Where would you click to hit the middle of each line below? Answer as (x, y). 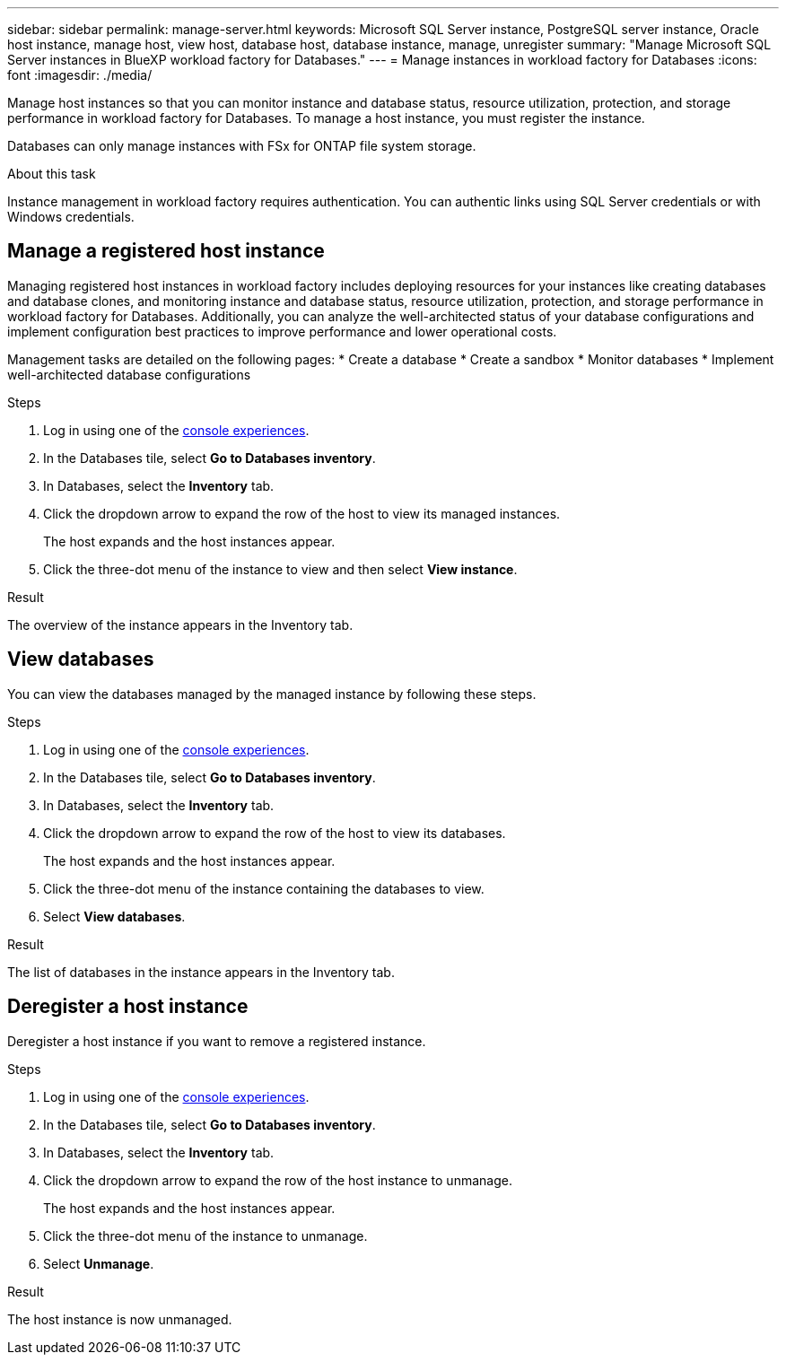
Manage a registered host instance (166, 251)
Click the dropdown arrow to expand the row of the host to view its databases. (275, 833)
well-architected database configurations (129, 374)
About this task (52, 174)
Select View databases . (114, 916)
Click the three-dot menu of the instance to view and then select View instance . (280, 569)
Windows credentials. (71, 217)
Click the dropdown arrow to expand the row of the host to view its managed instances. (302, 513)
